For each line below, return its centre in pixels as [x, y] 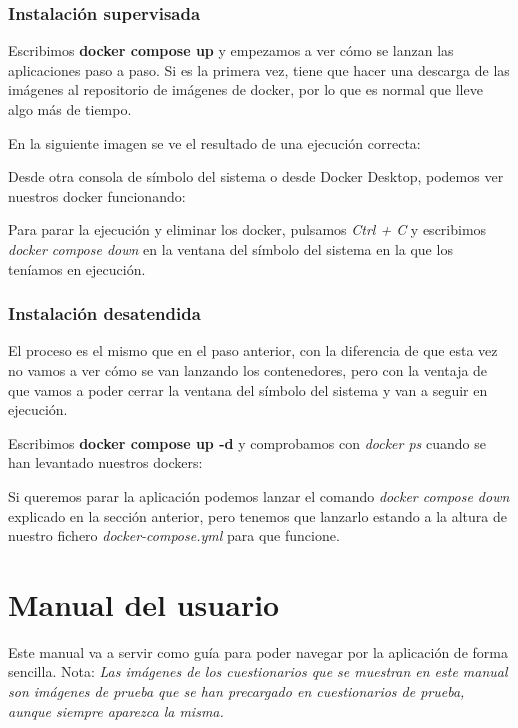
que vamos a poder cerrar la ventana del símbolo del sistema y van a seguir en [248, 389]
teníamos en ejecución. [77, 268]
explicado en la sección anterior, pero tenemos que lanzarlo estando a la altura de [257, 515]
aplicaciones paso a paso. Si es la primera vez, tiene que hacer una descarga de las [259, 69]
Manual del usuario [144, 603]
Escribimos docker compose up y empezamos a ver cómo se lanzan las [231, 50]
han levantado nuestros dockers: [105, 462]
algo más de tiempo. [70, 109]
